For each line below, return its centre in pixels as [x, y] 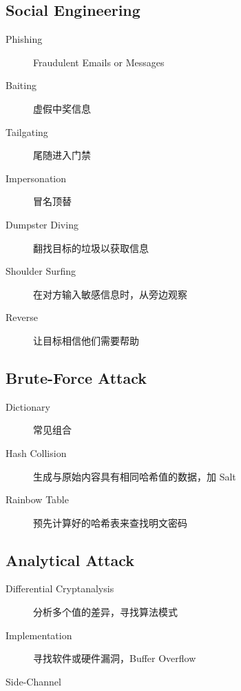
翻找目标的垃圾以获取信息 [91, 247]
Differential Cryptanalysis [60, 588]
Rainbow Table [37, 499]
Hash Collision [36, 452]
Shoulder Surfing [41, 271]
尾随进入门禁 [62, 155]
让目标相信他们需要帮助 [86, 340]
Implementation [39, 635]
